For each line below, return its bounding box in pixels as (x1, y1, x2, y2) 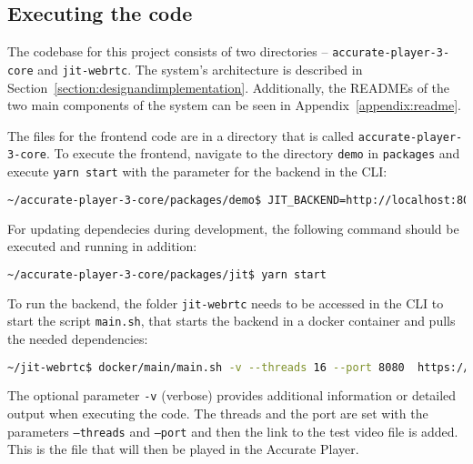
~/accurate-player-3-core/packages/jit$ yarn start (7, 267, 327, 281)
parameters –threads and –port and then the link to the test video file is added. (7, 421, 458, 440)
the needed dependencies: (7, 328, 148, 348)
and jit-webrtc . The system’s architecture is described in (37, 59, 363, 78)
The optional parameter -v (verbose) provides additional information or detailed (7, 386, 457, 405)
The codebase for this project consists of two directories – (7, 42, 328, 61)
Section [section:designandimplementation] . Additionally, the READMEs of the (7, 77, 450, 96)
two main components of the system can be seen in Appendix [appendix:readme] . (7, 96, 461, 115)
